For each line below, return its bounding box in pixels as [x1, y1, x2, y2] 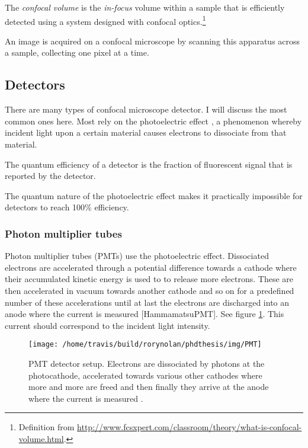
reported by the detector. [5, 169, 96, 182]
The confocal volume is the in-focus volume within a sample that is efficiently [5, 1, 285, 13]
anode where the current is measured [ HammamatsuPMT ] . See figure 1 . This [5, 308, 284, 320]
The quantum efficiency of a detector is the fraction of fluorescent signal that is [5, 158, 293, 170]
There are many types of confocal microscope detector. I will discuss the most [5, 103, 287, 116]
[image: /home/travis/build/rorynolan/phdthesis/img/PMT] [28, 340, 262, 349]
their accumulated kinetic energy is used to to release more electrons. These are [5, 273, 294, 285]
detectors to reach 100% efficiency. [5, 201, 129, 213]
